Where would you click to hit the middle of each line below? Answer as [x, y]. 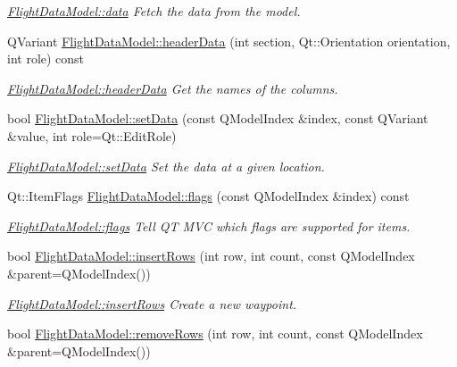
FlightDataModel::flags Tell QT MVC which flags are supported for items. [209, 225]
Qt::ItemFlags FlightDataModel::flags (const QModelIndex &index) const [208, 196]
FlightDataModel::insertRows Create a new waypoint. [152, 303]
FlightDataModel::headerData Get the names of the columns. [173, 88]
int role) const [46, 58]
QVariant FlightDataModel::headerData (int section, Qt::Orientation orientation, [229, 41]
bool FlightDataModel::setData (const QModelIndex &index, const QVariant [218, 118]
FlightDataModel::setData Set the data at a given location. [166, 166]
